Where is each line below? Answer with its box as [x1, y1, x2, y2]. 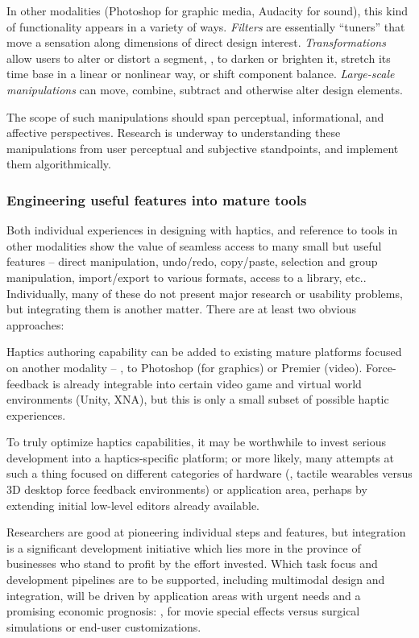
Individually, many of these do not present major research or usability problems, [6, 284, 403, 301]
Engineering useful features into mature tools [6, 189, 307, 209]
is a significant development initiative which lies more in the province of [6, 539, 361, 556]
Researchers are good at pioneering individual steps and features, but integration [6, 524, 406, 541]
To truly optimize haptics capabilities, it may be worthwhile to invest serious [6, 433, 387, 450]
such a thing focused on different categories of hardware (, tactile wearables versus [6, 465, 413, 482]
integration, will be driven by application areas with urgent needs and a [6, 586, 361, 603]
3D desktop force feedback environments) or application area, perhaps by [6, 481, 367, 498]
